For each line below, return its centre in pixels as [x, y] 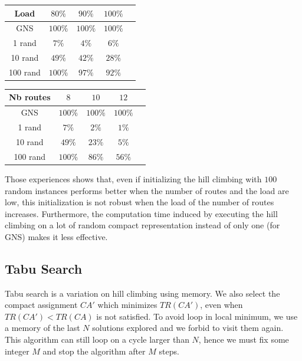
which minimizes [127, 305]
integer [17, 351]
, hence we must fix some [244, 339]
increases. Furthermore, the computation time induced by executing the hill [141, 213]
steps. [169, 351]
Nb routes [30, 97]
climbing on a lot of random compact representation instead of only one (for [142, 225]
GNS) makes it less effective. [56, 236]
